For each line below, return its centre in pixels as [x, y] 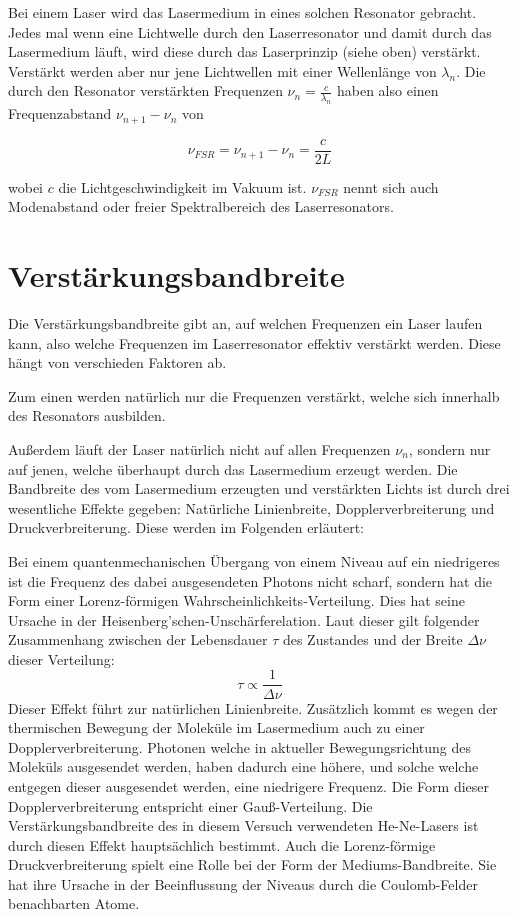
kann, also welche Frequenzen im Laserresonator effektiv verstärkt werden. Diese [254, 342]
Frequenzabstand [60, 113]
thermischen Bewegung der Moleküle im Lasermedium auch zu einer [216, 727]
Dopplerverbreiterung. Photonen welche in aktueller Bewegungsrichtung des [239, 746]
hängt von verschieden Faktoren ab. [117, 362]
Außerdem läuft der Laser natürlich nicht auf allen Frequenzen [199, 448]
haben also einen [387, 90]
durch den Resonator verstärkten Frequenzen [145, 90]
